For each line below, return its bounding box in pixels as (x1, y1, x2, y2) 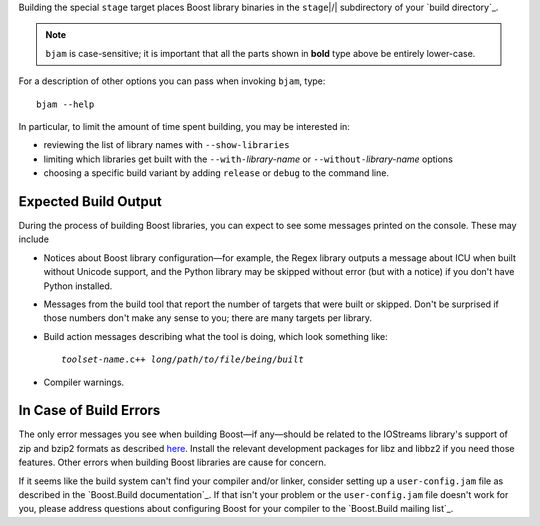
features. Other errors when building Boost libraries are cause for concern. (18, 456, 327, 469)
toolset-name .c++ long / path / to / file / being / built (61, 354, 304, 365)
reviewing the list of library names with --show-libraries (43, 139, 290, 151)
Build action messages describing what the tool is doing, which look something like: (43, 330, 389, 342)
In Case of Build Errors (18, 402, 161, 419)
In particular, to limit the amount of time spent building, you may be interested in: (18, 120, 350, 132)
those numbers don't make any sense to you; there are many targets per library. (43, 312, 373, 324)
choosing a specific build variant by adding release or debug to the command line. (43, 167, 390, 179)
